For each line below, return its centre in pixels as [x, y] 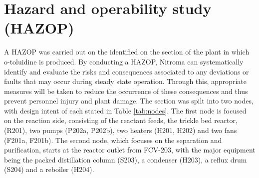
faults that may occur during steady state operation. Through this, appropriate [125, 81]
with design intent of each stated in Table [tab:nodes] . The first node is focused [125, 110]
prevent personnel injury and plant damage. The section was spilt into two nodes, [129, 101]
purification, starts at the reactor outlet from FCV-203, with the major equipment [130, 150]
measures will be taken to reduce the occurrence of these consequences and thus [126, 91]
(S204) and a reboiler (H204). [49, 169]
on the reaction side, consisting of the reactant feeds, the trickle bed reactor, [121, 120]
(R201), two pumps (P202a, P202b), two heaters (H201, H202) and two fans [121, 130]
